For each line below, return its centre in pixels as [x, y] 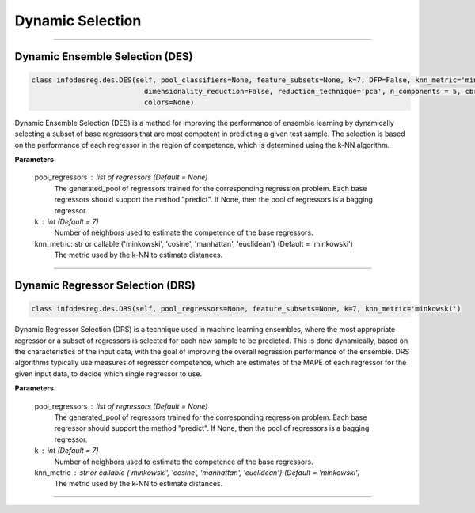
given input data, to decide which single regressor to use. [108, 373]
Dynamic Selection [78, 21]
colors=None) [169, 102]
